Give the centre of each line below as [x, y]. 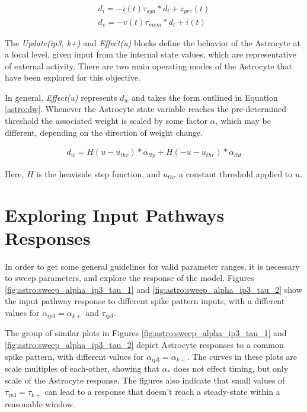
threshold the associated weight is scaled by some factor [106, 121]
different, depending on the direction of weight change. [104, 132]
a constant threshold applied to [236, 173]
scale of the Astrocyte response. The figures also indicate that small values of [145, 380]
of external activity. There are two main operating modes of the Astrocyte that [148, 66]
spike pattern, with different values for [74, 356]
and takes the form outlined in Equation [204, 97]
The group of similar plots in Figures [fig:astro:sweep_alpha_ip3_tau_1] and [146, 333]
